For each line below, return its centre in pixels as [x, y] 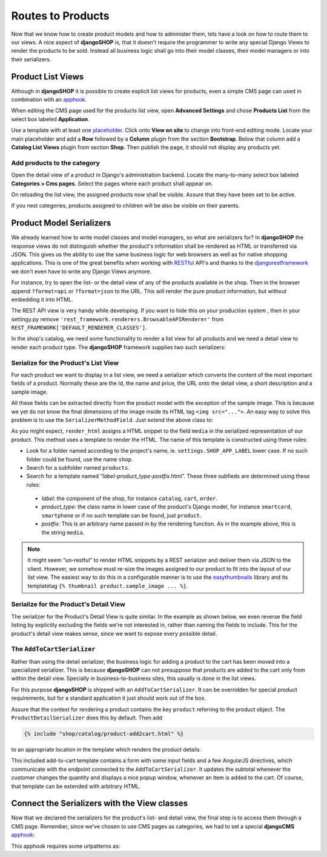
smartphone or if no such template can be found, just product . [121, 515]
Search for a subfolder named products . [78, 467]
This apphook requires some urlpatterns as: [66, 846]
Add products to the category [55, 162]
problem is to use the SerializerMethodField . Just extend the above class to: [112, 420]
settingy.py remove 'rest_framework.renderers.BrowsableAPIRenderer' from [117, 319]
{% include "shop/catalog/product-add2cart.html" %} [104, 734]
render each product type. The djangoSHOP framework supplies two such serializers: [119, 347]
